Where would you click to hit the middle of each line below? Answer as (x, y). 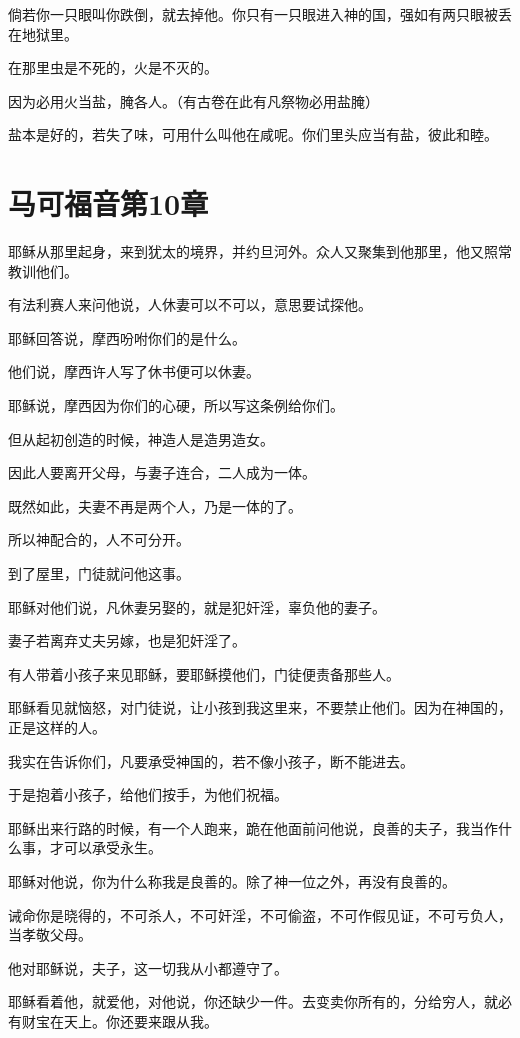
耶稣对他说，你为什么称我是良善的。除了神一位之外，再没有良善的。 (232, 880)
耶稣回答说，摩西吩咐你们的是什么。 (127, 337)
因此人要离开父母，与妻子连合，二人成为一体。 (162, 472)
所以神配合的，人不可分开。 (99, 539)
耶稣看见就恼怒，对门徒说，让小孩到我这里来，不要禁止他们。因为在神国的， (260, 707)
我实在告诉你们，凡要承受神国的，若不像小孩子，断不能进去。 (211, 760)
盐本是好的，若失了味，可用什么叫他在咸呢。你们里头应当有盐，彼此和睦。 (253, 134)
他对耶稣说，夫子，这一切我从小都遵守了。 (148, 967)
